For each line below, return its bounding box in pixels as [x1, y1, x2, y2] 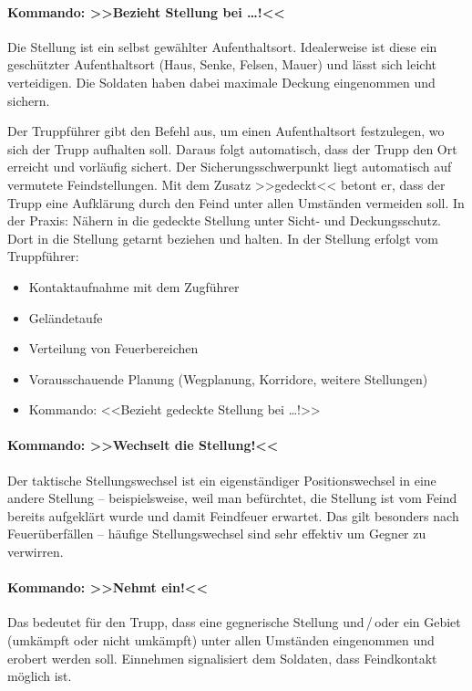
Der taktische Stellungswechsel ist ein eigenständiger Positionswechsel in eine [7, 470, 436, 489]
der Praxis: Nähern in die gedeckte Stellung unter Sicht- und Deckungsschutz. [7, 211, 442, 230]
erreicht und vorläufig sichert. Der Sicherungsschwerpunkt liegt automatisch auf [7, 157, 452, 176]
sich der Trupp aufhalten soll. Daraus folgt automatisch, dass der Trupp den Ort [7, 139, 457, 158]
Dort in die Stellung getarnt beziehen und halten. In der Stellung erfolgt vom [7, 228, 438, 247]
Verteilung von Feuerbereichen [28, 339, 199, 358]
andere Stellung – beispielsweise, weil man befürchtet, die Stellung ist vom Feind [7, 488, 457, 508]
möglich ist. [7, 666, 72, 686]
